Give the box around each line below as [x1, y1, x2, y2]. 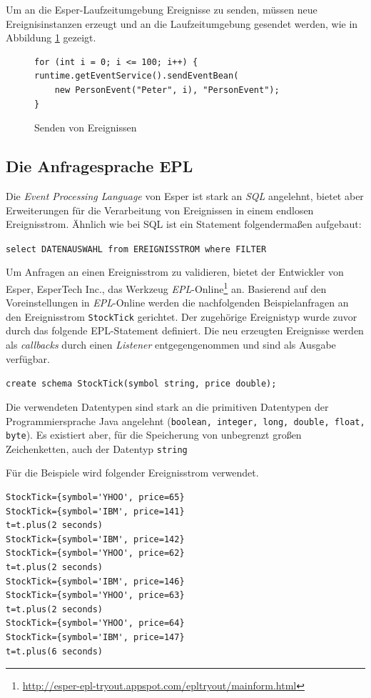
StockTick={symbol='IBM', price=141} [6, 506, 185, 517]
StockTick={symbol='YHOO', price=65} [6, 492, 185, 503]
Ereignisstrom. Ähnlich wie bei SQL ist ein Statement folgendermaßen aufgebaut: [6, 216, 362, 231]
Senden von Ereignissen [34, 120, 137, 135]
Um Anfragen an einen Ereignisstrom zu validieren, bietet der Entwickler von [6, 264, 344, 279]
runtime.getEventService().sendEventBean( [34, 71, 239, 81]
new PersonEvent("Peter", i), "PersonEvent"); [54, 84, 280, 95]
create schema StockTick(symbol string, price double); [6, 379, 277, 389]
